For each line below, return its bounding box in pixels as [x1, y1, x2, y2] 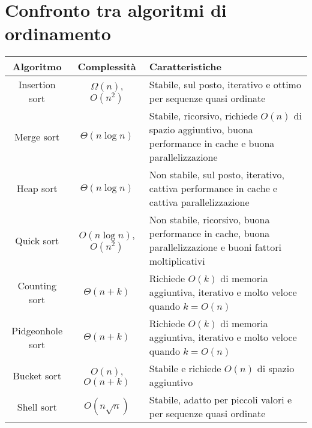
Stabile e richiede [149, 361, 221, 376]
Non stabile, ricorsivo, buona [149, 212, 270, 227]
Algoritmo [12, 59, 62, 74]
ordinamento [5, 21, 111, 46]
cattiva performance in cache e [149, 181, 278, 196]
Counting [17, 278, 56, 292]
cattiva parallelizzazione [149, 195, 250, 209]
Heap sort [16, 181, 58, 196]
